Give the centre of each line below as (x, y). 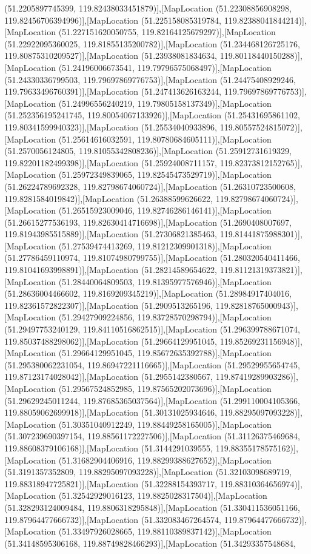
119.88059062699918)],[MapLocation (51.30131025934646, (111, 412)
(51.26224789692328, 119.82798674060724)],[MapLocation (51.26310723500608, (150, 186)
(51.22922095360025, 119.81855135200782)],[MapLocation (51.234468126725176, (152, 43)
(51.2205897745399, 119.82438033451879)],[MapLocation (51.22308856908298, (148, 8)
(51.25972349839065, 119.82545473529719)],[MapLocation (165, 174)
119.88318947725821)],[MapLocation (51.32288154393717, (111, 483)
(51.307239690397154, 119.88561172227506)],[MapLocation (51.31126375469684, (152, 436)
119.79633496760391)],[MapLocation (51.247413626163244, (113, 91)
